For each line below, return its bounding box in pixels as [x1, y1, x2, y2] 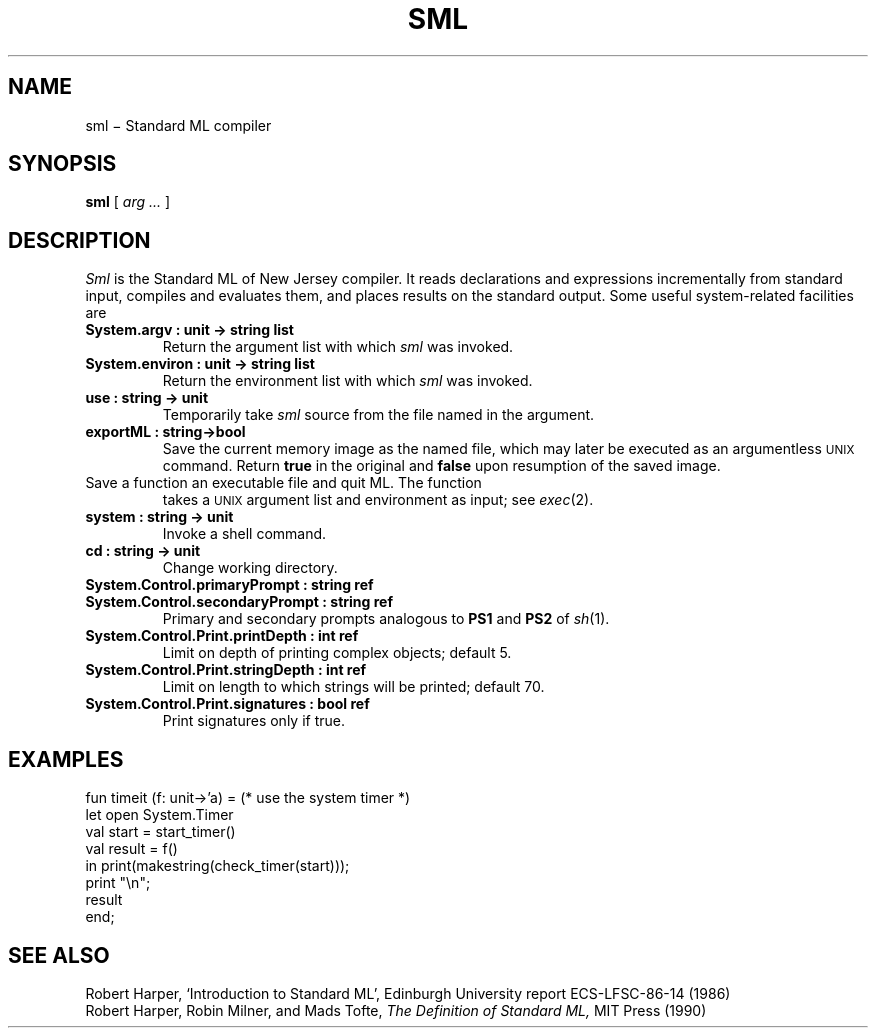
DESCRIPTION [8, 227, 151, 253]
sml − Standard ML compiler [85, 116, 272, 134]
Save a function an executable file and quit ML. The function [85, 474, 482, 492]
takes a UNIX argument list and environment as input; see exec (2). [162, 491, 594, 509]
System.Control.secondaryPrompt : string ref [85, 593, 393, 611]
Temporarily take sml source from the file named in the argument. [162, 406, 595, 424]
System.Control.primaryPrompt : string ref [85, 576, 374, 594]
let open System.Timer [85, 806, 234, 824]
